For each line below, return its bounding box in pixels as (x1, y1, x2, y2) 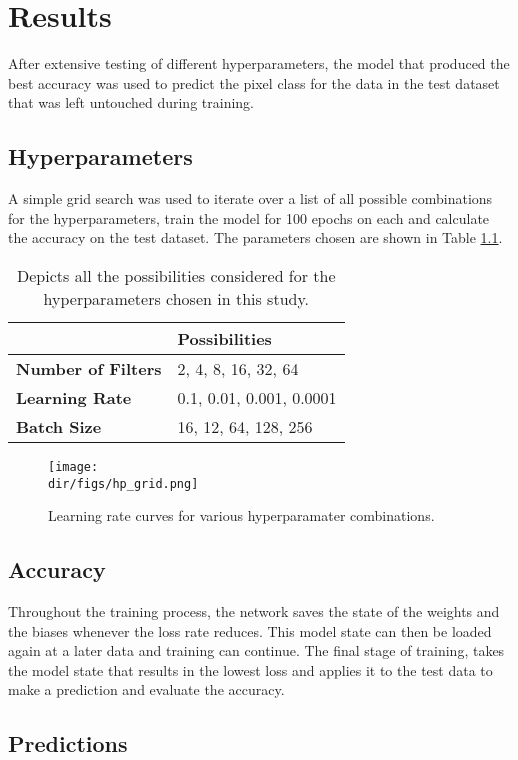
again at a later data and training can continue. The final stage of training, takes (8, 640, 505, 661)
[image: (48, 459, 99, 474)
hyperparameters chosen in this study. (43, 286, 310, 310)
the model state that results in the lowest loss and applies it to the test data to (8, 659, 493, 680)
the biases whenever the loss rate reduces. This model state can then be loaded (8, 620, 492, 641)
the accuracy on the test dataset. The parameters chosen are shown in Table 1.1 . (8, 227, 503, 248)
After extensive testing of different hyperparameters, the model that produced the (8, 53, 510, 74)
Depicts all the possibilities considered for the (17, 263, 336, 287)
